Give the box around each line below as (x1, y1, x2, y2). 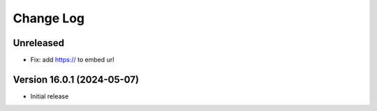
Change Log (13, 10, 85, 26)
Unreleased (13, 37, 65, 49)
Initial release (30, 91, 69, 101)
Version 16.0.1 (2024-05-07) (13, 73, 140, 85)
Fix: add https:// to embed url (30, 56, 114, 64)
